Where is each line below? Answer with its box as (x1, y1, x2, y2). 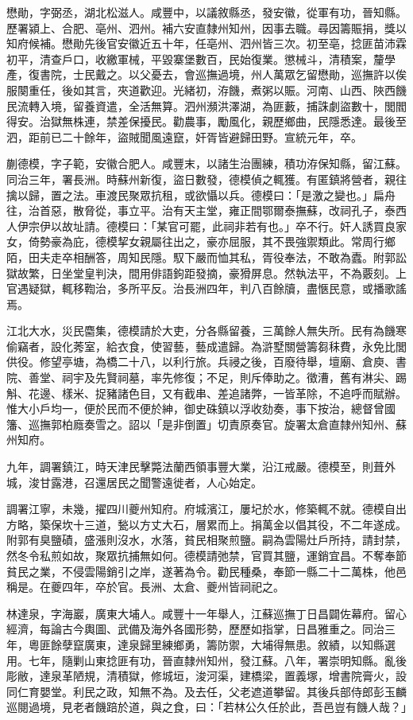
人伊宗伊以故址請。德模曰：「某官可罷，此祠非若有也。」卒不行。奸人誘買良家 (6, 217, 407, 234)
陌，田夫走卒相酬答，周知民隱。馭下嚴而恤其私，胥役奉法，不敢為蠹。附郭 (6, 248, 396, 265)
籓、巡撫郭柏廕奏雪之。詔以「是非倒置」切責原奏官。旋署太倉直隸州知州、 (6, 415, 396, 432)
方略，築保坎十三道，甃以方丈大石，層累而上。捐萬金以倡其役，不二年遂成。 (6, 516, 407, 532)
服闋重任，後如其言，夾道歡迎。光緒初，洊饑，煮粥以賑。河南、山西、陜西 (6, 81, 396, 98)
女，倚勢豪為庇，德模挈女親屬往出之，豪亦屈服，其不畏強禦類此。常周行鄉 (6, 233, 396, 250)
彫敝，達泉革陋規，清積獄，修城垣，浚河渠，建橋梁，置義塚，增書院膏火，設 (6, 667, 407, 684)
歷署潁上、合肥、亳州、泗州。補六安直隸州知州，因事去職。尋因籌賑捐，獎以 (6, 19, 407, 36)
